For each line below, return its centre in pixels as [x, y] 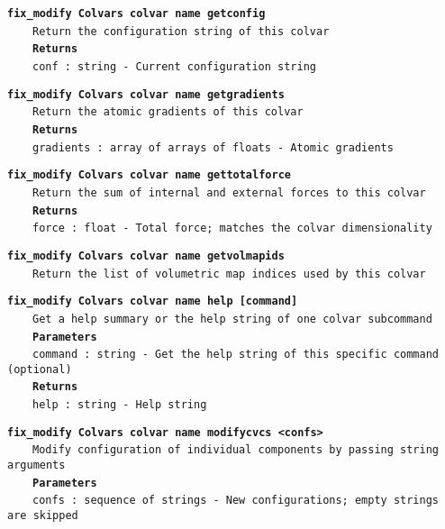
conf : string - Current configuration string [174, 66]
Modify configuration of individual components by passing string [236, 450]
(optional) [40, 369]
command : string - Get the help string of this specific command [236, 355]
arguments [36, 465]
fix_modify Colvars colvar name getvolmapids [146, 255]
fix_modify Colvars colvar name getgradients [146, 94]
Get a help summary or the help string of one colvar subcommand [232, 319]
